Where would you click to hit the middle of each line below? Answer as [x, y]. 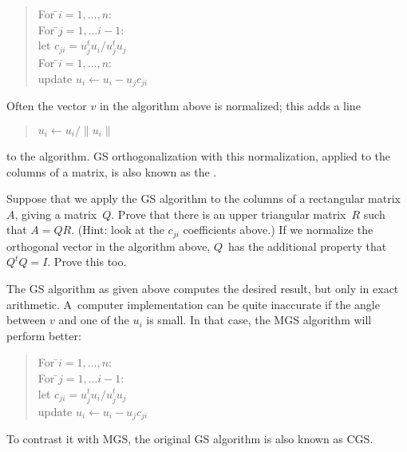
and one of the [94, 320]
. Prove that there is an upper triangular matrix [229, 214]
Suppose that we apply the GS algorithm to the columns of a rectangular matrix [203, 198]
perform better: [44, 335]
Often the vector [47, 106]
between [26, 320]
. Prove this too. [87, 262]
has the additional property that [307, 246]
